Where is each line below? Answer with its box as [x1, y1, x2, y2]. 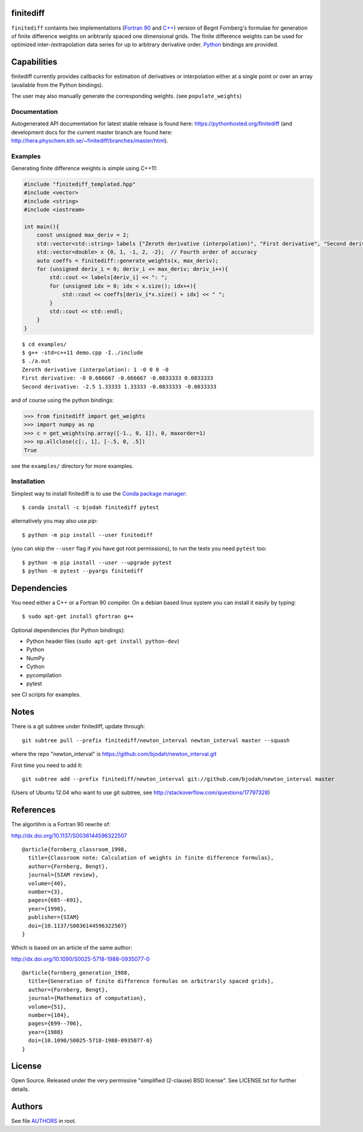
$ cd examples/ [22, 341, 67, 347]
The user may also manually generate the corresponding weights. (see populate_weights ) [11, 92, 242, 99]
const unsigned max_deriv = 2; [36, 232, 129, 239]
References [11, 805, 56, 815]
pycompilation [26, 671, 62, 679]
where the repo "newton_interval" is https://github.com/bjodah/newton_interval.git [11, 751, 217, 758]
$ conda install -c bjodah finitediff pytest [22, 504, 160, 511]
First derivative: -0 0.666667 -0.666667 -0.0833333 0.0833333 [22, 375, 214, 381]
